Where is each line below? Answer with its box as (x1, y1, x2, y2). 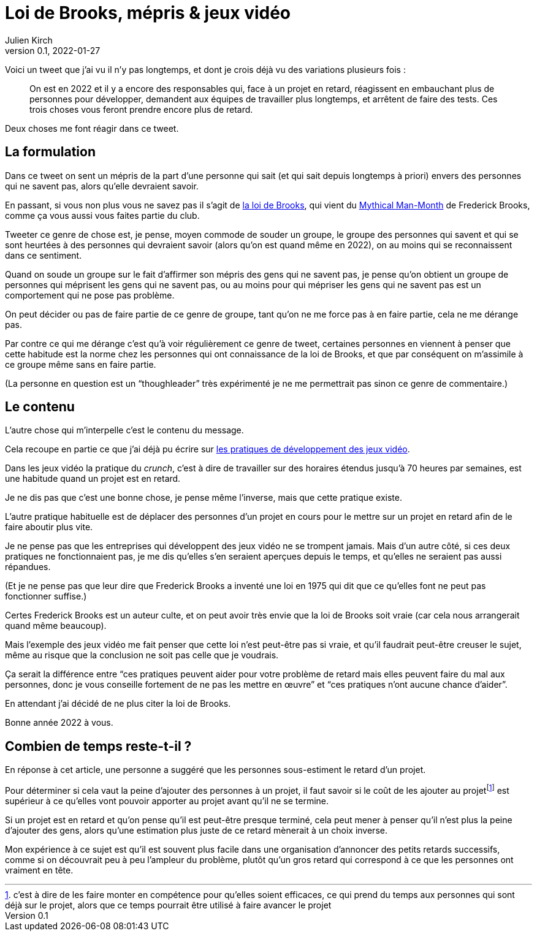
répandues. (5, 561, 51, 573)
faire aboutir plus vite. (5, 522, 93, 533)
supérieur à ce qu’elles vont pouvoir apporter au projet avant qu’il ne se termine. (5, 795, 329, 806)
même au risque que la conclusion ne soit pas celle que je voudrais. (5, 650, 279, 661)
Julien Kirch (5, 34, 53, 45)
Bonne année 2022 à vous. (5, 717, 113, 728)
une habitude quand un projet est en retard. (5, 473, 181, 484)
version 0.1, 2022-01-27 (5, 45, 101, 56)
